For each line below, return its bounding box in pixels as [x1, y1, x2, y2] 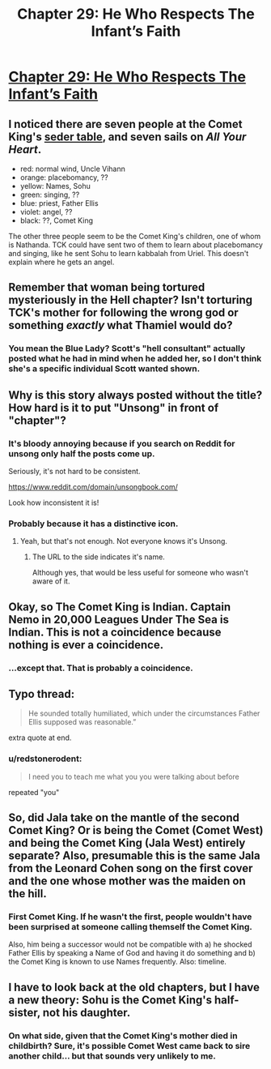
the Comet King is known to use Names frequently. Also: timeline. [8, 957, 227, 967]
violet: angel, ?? [19, 207, 73, 216]
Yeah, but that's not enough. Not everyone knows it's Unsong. [19, 537, 228, 546]
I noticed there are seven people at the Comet [8, 117, 243, 130]
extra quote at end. [8, 733, 72, 742]
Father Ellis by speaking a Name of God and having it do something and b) [8, 948, 256, 958]
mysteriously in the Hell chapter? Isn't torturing [8, 293, 253, 307]
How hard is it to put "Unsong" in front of [8, 400, 219, 414]
